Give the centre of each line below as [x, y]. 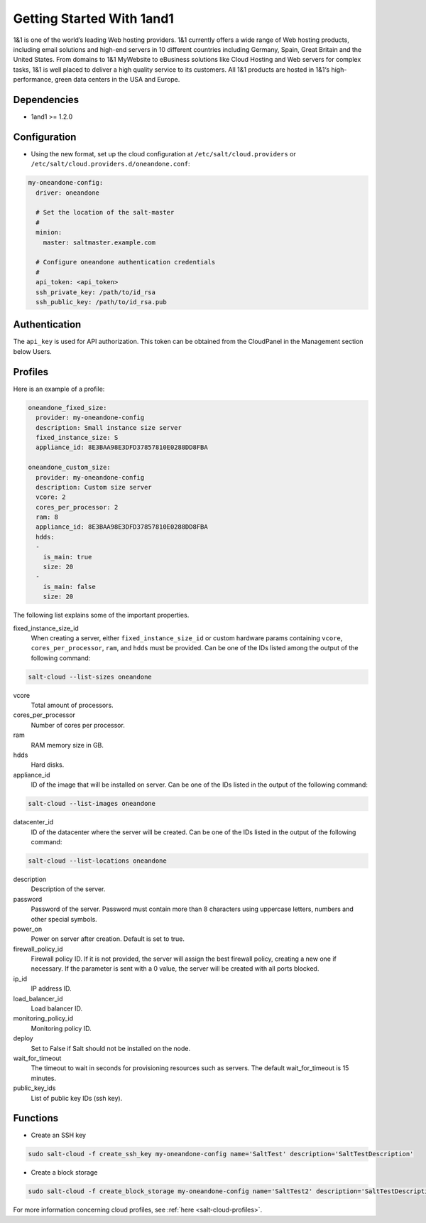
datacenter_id [33, 822]
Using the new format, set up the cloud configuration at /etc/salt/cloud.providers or [163, 153]
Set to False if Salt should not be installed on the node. [111, 1048]
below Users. [33, 351]
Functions [36, 1118]
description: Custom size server [94, 487]
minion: [49, 232]
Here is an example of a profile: [59, 389]
